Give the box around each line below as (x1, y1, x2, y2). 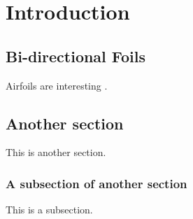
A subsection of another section (6, 174, 187, 192)
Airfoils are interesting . (6, 78, 108, 92)
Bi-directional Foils (6, 45, 146, 66)
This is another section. (6, 145, 106, 160)
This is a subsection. (6, 202, 93, 217)
